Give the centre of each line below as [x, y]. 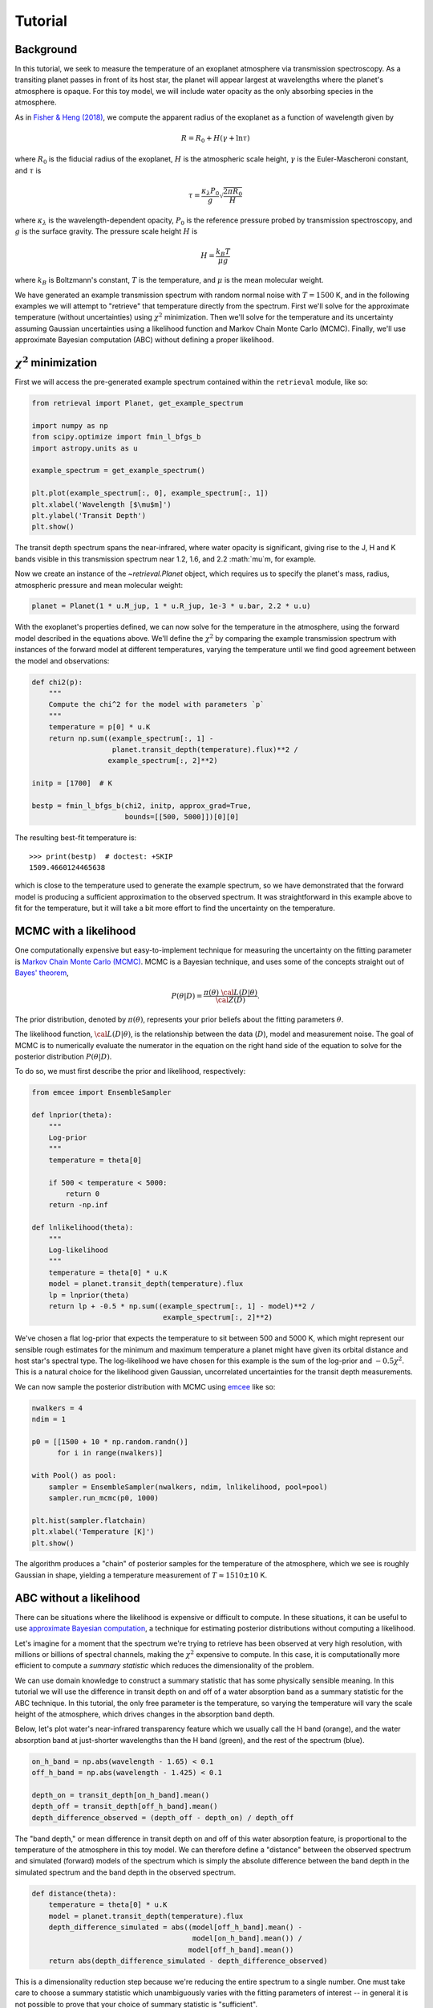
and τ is [28, 170]
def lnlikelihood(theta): [83, 1228]
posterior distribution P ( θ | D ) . [63, 1057]
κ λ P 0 [210, 192]
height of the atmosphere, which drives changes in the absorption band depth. [145, 1714]
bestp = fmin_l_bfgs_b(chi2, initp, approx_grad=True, [142, 806]
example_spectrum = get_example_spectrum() [119, 471]
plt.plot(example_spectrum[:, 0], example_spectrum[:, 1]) [150, 493]
